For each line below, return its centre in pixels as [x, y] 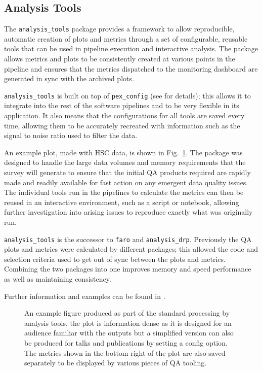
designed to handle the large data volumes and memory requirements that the [125, 162]
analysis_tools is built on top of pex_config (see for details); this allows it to [127, 95]
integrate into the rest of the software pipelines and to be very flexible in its [122, 105]
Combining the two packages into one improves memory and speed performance [128, 269]
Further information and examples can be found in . [85, 296]
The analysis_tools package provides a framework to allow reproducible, [119, 29]
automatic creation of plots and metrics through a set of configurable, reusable [126, 38]
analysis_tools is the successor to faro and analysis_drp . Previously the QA [128, 239]
